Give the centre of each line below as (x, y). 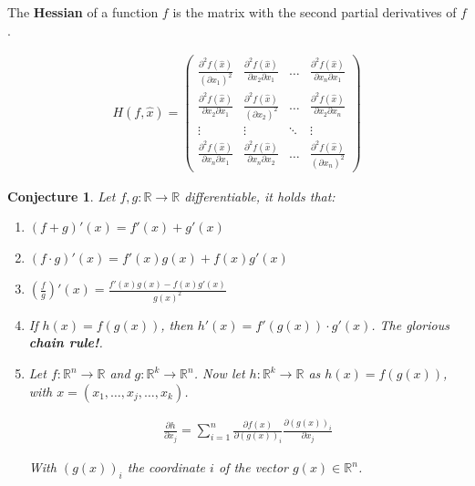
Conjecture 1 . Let (62, 196)
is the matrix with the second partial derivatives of (315, 12)
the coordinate (166, 467)
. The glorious (410, 324)
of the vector (253, 467)
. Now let (219, 373)
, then (177, 324)
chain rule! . (66, 342)
